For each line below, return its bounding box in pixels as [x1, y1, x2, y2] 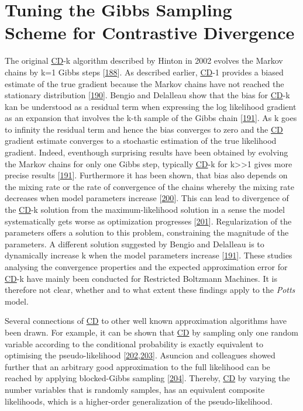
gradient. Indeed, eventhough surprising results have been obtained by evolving [5, 146, 288, 158]
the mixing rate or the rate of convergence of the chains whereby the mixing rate [5, 180, 294, 192]
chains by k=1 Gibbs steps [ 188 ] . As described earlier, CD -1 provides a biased [5, 65, 284, 78]
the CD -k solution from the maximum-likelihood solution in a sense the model [5, 203, 285, 216]
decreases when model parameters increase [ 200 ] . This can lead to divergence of [5, 192, 289, 204]
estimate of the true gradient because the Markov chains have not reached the [5, 77, 284, 89]
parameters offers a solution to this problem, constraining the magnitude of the [5, 226, 289, 239]
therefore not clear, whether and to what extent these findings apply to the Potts [5, 284, 295, 296]
